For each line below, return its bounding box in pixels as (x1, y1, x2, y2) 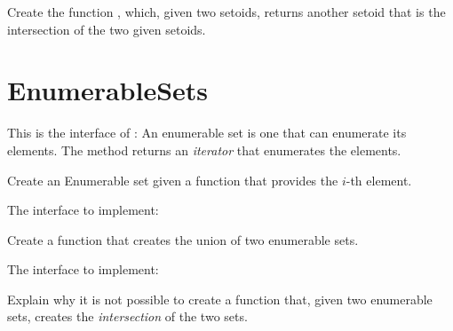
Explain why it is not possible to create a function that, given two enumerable (7, 289, 433, 308)
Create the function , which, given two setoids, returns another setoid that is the (7, 3, 446, 20)
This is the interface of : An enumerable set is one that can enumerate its (7, 123, 407, 142)
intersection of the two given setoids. (7, 20, 206, 38)
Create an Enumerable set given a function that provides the (7, 170, 338, 189)
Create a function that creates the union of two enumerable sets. (7, 230, 359, 248)
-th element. (346, 170, 412, 189)
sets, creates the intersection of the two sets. (7, 307, 248, 326)
